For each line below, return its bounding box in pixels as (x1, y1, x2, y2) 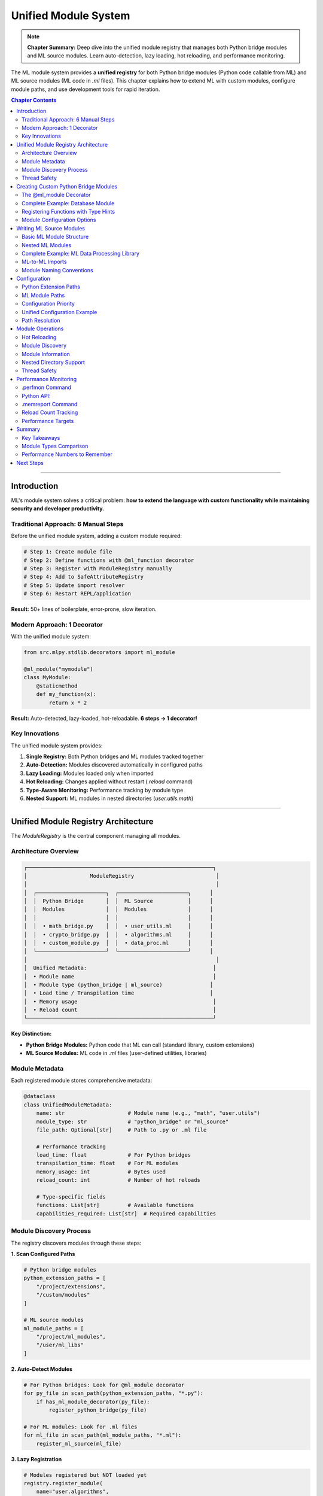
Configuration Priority (22, 300, 75, 308)
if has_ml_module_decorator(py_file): (36, 1398, 150, 1405)
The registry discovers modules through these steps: (11, 1239, 142, 1246)
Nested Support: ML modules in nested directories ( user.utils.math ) (26, 795, 194, 802)
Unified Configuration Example (22, 308, 97, 315)
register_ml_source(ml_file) (36, 1440, 122, 1447)
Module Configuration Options (22, 216, 96, 224)
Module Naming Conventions (22, 266, 93, 273)
